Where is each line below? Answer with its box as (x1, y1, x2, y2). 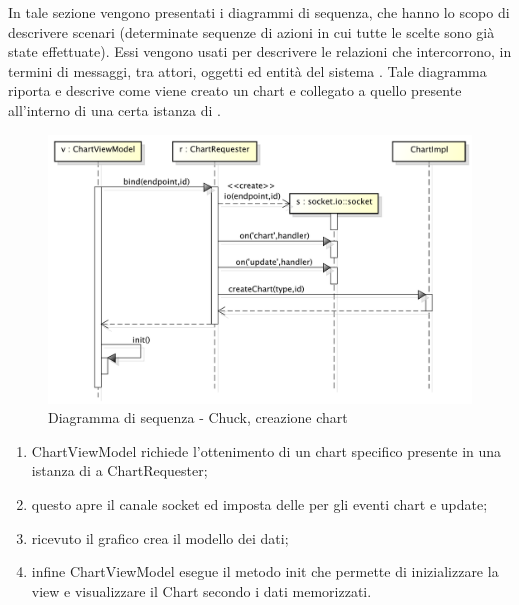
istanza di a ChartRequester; (31, 460, 208, 481)
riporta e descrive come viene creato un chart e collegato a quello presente (8, 80, 462, 101)
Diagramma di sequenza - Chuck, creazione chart (48, 407, 348, 428)
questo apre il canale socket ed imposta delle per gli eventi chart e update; (31, 494, 488, 515)
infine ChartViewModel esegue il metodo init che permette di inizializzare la (31, 561, 499, 582)
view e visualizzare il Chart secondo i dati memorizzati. (31, 580, 372, 601)
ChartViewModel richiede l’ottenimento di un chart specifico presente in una (31, 440, 502, 461)
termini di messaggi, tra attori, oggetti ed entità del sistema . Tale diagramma (8, 60, 487, 81)
